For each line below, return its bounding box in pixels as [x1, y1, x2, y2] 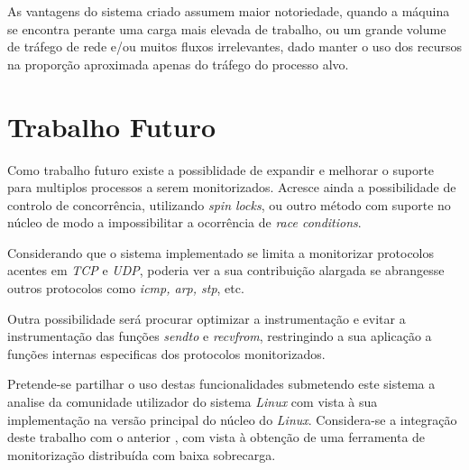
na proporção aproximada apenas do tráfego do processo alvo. [7, 54, 349, 73]
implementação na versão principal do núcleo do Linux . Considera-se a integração [7, 410, 457, 429]
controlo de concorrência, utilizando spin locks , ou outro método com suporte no [7, 195, 451, 214]
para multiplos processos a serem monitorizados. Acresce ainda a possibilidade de [7, 178, 456, 197]
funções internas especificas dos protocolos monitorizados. [7, 344, 326, 363]
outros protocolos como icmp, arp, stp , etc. [7, 279, 244, 298]
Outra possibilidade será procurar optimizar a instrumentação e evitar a [7, 309, 406, 327]
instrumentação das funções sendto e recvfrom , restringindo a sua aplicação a [7, 327, 432, 346]
